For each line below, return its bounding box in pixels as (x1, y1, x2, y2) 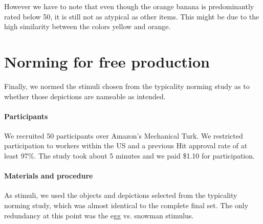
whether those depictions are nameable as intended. (4, 91, 166, 101)
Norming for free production (4, 51, 210, 72)
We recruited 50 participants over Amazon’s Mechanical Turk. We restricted (4, 130, 243, 141)
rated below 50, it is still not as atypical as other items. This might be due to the (4, 11, 259, 21)
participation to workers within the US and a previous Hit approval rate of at (4, 140, 248, 151)
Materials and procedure (4, 170, 93, 181)
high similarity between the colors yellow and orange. (4, 21, 171, 32)
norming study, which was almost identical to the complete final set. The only (4, 200, 249, 211)
